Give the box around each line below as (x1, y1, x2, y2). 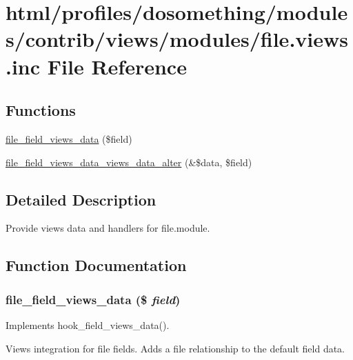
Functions (6, 99, 76, 121)
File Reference (47, 52, 187, 80)
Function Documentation (6, 254, 187, 276)
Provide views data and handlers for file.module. (6, 221, 210, 235)
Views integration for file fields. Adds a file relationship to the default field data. (6, 341, 345, 355)
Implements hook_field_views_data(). (6, 317, 170, 332)
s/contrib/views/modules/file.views (6, 25, 348, 53)
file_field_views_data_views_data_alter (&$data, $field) (6, 154, 252, 169)
